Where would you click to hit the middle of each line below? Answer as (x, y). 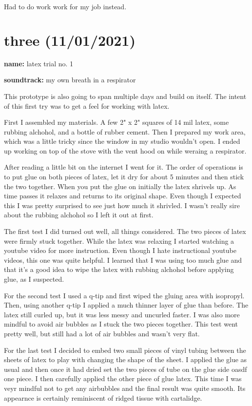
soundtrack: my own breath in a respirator (70, 80)
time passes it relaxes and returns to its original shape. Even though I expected (123, 196)
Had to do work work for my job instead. (65, 6)
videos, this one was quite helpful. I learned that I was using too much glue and (123, 260)
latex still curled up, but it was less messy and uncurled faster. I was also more (122, 314)
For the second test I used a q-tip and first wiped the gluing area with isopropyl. (124, 295)
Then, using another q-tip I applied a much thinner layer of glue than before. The (126, 305)
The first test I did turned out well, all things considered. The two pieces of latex (125, 231)
